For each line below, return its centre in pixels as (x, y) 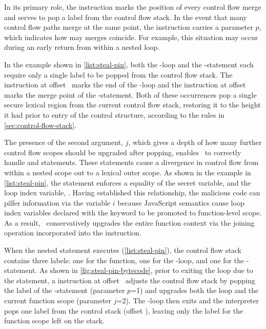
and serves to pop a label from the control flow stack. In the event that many (126, 17)
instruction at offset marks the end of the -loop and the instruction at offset (125, 85)
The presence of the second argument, (64, 142)
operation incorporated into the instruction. (73, 233)
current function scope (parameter (58, 300)
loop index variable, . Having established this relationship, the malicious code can (132, 193)
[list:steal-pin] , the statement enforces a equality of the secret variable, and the (128, 182)
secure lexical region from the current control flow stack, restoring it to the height (132, 105)
